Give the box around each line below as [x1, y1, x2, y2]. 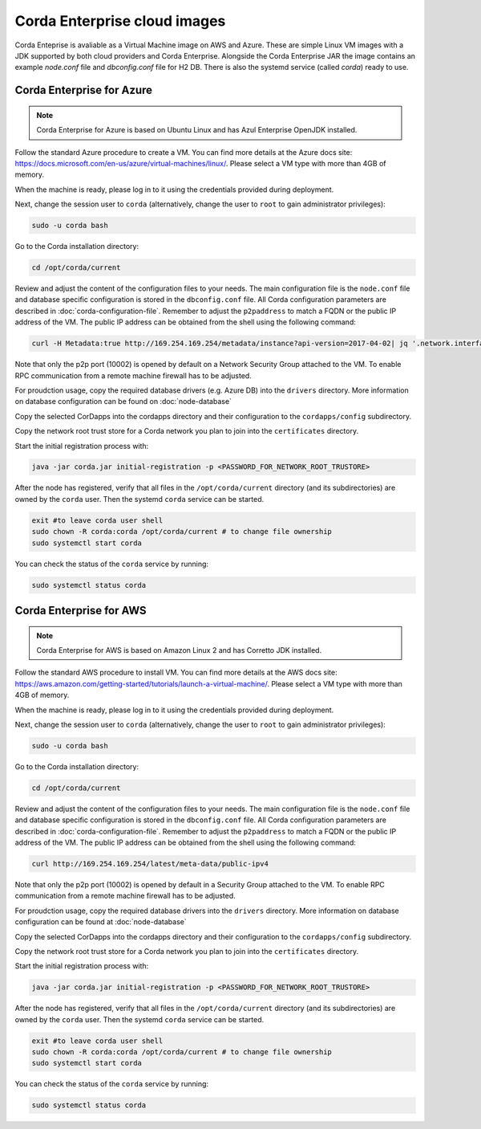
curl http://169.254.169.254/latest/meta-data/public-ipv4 [31, 859, 269, 869]
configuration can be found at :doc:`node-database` [14, 917, 188, 927]
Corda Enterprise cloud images [14, 12, 226, 30]
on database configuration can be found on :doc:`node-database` [14, 397, 232, 406]
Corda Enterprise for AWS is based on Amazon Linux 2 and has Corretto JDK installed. [36, 645, 322, 654]
